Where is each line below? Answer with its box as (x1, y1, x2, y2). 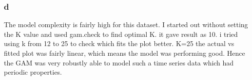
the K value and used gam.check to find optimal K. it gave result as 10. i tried (4, 29, 238, 39)
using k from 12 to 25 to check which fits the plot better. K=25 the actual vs (4, 38, 234, 48)
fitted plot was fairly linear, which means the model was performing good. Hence (4, 48, 245, 58)
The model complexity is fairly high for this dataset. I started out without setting (4, 19, 248, 30)
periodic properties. (4, 67, 62, 77)
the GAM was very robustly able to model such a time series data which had (4, 57, 234, 67)
